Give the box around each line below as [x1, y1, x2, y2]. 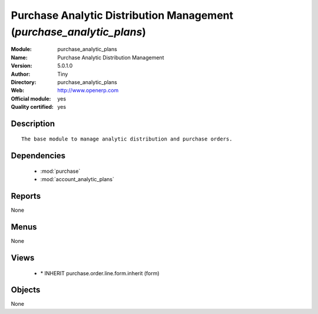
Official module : [11, 95, 51, 102]
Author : [11, 71, 31, 78]
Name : [11, 54, 28, 61]
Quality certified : [11, 103, 54, 111]
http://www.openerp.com [57, 87, 119, 94]
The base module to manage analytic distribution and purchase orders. [21, 136, 233, 142]
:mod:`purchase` [40, 168, 81, 175]
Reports [11, 191, 41, 201]
